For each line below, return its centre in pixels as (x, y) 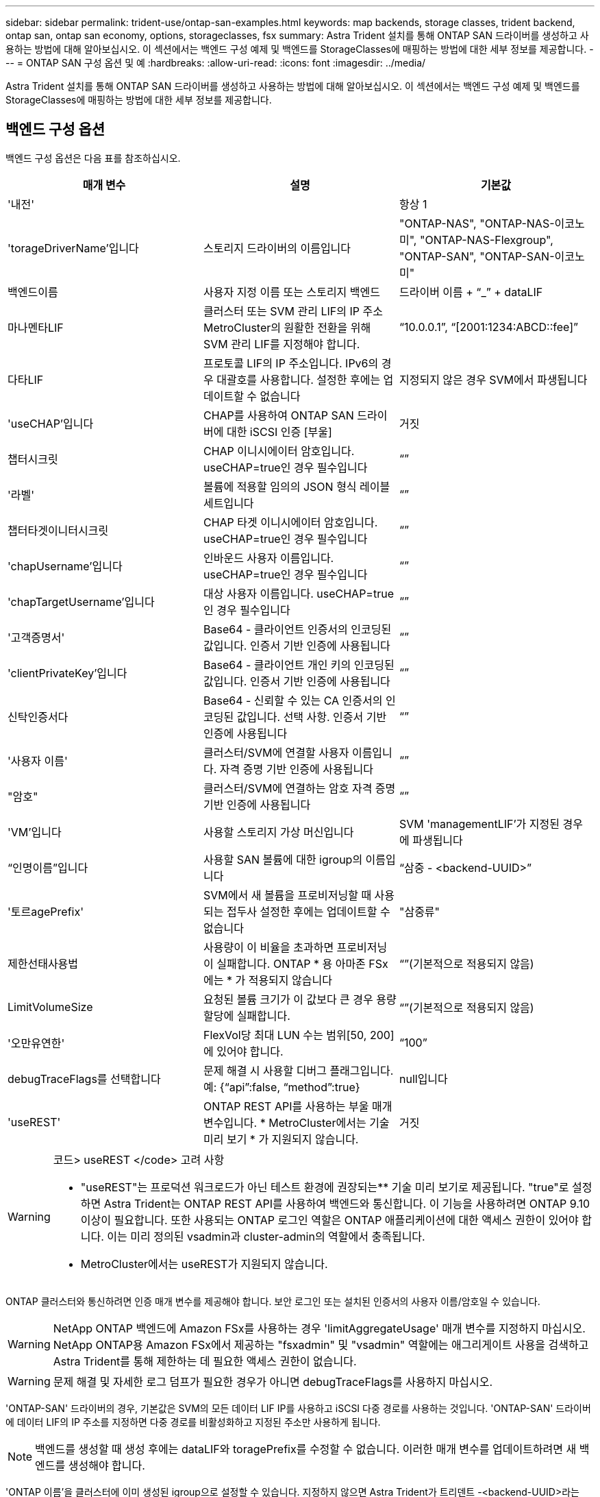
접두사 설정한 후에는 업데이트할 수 (308, 911)
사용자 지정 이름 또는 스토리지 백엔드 (292, 292)
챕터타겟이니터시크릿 (58, 530)
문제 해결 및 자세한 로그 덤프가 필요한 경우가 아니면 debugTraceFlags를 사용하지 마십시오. (273, 1382)
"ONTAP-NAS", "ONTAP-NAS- (477, 223)
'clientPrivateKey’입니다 (67, 673)
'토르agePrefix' (46, 911)
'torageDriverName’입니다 (73, 248)
